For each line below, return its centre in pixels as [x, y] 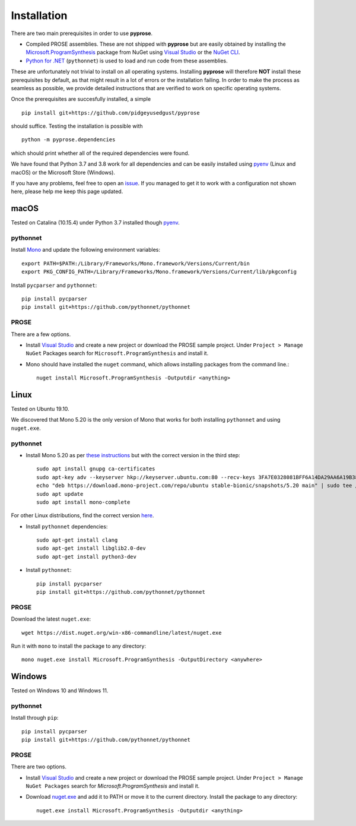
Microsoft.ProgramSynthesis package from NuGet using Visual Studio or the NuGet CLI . [133, 52]
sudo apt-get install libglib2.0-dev [91, 548]
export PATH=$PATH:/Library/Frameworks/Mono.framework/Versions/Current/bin [136, 263]
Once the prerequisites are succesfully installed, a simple [81, 99]
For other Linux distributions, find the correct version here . [82, 515]
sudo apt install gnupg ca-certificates [96, 469]
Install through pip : [35, 718]
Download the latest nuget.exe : [51, 619]
